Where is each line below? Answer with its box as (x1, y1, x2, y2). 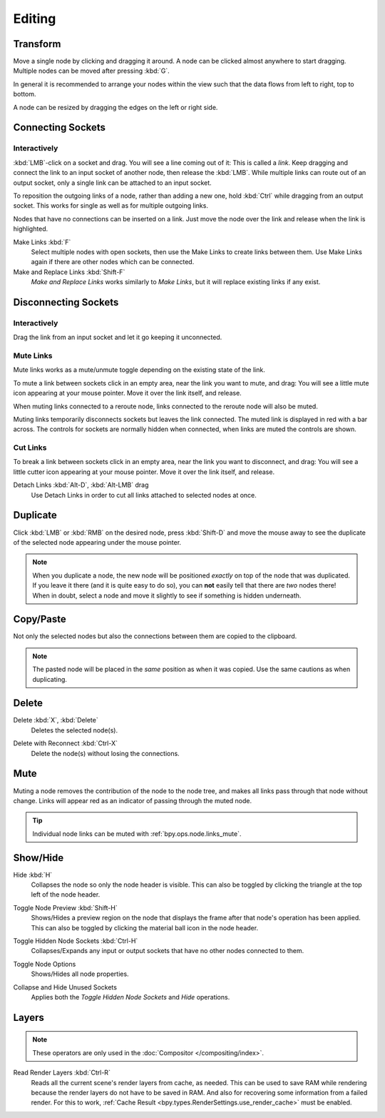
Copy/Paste (13, 613, 67, 625)
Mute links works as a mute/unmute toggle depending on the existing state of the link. (13, 366, 265, 374)
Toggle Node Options (13, 960, 76, 968)
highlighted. (13, 225, 48, 233)
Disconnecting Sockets (13, 296, 119, 308)
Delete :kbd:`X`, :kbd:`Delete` (13, 716, 99, 725)
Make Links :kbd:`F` (13, 238, 71, 246)
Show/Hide (13, 852, 64, 864)
